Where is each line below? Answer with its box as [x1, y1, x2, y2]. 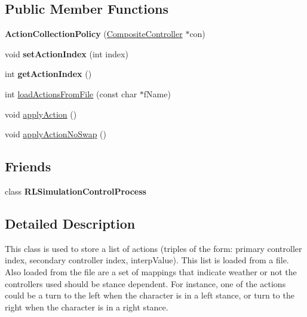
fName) [143, 87, 171, 100]
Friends [5, 157, 51, 176]
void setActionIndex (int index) [5, 47, 128, 60]
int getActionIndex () [5, 67, 92, 80]
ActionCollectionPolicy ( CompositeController [5, 27, 183, 40]
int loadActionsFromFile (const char [5, 87, 137, 100]
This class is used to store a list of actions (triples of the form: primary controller [5, 242, 302, 254]
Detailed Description [5, 214, 136, 232]
